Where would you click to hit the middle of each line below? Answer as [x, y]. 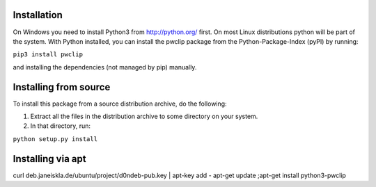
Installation [38, 15]
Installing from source [62, 87]
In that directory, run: [60, 126]
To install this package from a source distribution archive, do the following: [120, 104]
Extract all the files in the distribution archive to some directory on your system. [144, 116]
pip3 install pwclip [48, 55]
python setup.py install [55, 139]
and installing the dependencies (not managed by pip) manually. [105, 67]
